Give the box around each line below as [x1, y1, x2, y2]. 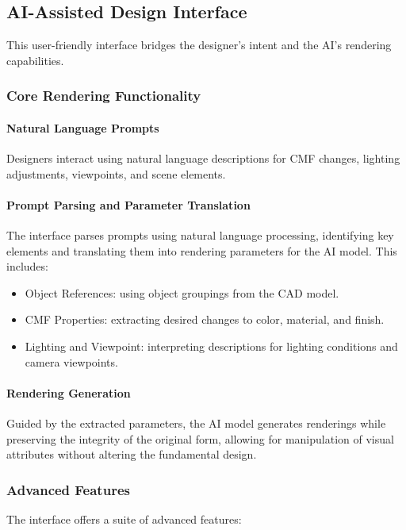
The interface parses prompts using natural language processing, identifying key [6, 227, 394, 244]
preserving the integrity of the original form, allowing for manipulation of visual [6, 430, 394, 447]
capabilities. [6, 52, 64, 68]
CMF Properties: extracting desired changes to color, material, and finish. [25, 311, 385, 328]
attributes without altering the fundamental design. [6, 446, 257, 463]
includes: [6, 258, 48, 275]
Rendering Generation [6, 384, 131, 401]
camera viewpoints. [25, 353, 118, 370]
